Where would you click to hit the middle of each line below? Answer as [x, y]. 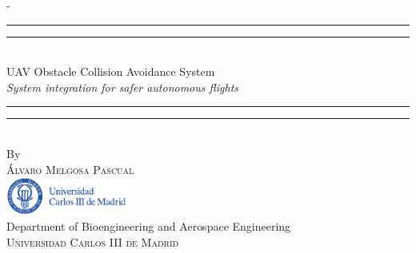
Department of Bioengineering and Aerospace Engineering [149, 226]
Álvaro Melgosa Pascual [70, 169]
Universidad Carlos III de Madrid [93, 241]
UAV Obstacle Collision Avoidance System [111, 71]
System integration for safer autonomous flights [123, 87]
